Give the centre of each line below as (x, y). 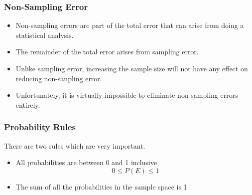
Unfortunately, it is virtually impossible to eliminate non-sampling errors (127, 95)
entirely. (28, 104)
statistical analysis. (45, 35)
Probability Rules (40, 127)
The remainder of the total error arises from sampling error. (107, 52)
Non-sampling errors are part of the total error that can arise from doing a (130, 25)
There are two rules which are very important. (75, 145)
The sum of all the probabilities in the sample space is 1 (101, 186)
